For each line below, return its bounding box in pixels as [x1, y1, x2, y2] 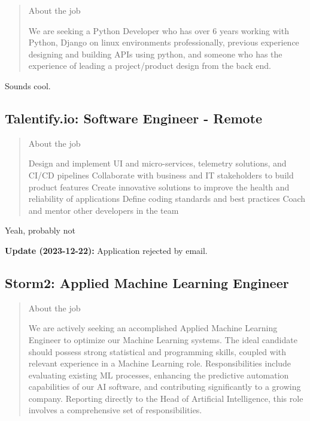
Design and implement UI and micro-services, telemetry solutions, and [28, 157, 287, 169]
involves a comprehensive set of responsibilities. [28, 404, 202, 416]
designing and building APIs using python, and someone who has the [28, 47, 282, 60]
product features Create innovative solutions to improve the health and [28, 180, 290, 193]
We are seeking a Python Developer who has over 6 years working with [28, 24, 289, 37]
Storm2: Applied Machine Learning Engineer [5, 273, 289, 292]
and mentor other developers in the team [28, 204, 179, 216]
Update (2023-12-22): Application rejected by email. [5, 244, 208, 256]
